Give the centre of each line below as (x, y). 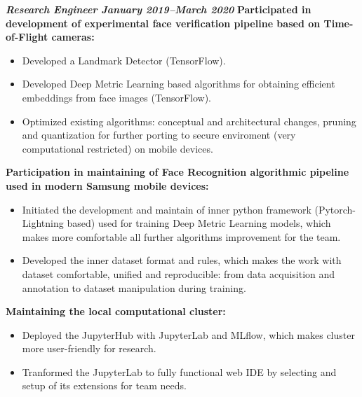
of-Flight (27, 37)
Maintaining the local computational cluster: (116, 311)
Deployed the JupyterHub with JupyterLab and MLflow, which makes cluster (188, 334)
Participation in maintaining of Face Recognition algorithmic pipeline (177, 172)
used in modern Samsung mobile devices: (107, 185)
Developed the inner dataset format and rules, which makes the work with (182, 260)
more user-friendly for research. (89, 348)
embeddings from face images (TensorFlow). (117, 97)
